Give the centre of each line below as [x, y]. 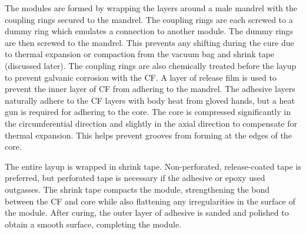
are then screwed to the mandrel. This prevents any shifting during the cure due [149, 42]
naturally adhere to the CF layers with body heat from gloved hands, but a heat [150, 100]
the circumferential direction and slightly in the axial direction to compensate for [151, 123]
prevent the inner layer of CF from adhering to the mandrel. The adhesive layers [150, 89]
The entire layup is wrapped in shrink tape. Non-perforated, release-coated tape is [153, 166]
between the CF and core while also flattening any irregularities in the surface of [150, 201]
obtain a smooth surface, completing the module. [93, 224]
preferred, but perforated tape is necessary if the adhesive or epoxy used [135, 178]
